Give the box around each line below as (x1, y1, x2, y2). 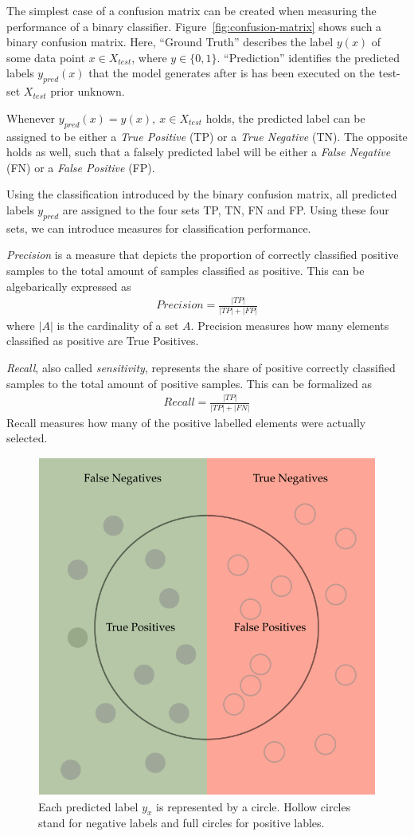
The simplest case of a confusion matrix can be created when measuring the (6, 2, 377, 18)
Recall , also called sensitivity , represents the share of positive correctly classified (6, 359, 396, 375)
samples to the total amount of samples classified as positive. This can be (6, 261, 365, 278)
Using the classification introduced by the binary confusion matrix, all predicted (6, 186, 397, 202)
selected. (6, 430, 48, 446)
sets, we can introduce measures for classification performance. (6, 219, 311, 236)
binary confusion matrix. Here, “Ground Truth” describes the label (6, 33, 334, 50)
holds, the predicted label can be (205, 109, 365, 126)
